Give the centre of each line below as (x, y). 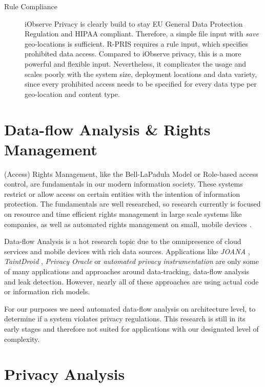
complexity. (22, 339)
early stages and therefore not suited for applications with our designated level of (131, 328)
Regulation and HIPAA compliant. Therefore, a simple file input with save (142, 34)
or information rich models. (47, 291)
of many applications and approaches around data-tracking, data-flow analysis (127, 271)
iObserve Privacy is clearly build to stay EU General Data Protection (134, 23)
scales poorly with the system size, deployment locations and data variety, (141, 74)
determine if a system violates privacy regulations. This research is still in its (125, 319)
